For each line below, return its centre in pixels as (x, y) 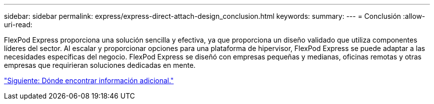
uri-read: (18, 25)
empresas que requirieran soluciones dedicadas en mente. (100, 65)
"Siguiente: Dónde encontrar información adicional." (89, 80)
